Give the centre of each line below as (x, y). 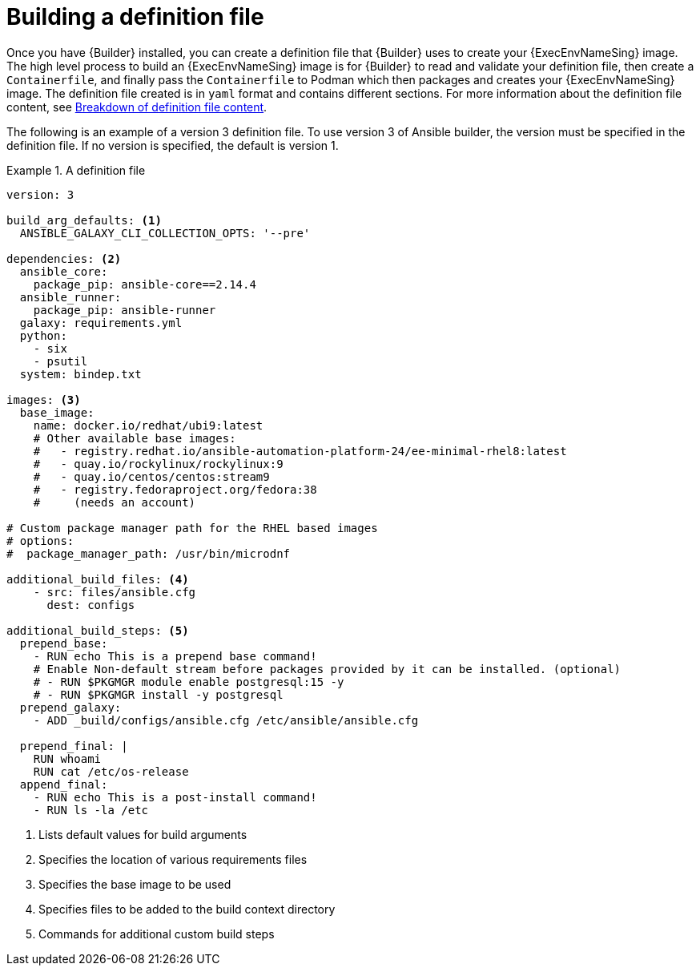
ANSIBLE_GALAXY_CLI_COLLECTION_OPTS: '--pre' (165, 233)
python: (43, 335)
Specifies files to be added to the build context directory (187, 909)
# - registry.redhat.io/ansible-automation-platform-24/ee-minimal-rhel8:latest (300, 451)
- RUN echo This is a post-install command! (175, 797)
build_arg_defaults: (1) (84, 220)
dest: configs (91, 605)
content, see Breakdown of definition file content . (137, 107)
